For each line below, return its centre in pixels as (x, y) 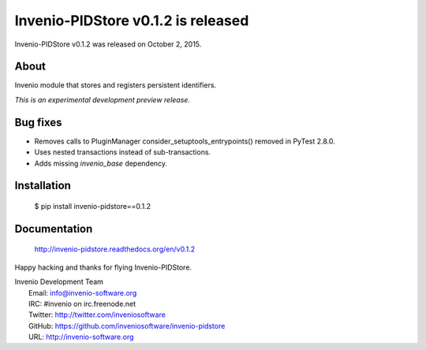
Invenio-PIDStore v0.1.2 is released (132, 20)
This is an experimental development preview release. (103, 99)
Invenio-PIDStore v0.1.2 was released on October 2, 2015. (108, 44)
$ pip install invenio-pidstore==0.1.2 (93, 206)
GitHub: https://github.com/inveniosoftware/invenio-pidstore (127, 326)
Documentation (54, 229)
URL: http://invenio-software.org (81, 337)
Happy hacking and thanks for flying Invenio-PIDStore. (103, 267)
